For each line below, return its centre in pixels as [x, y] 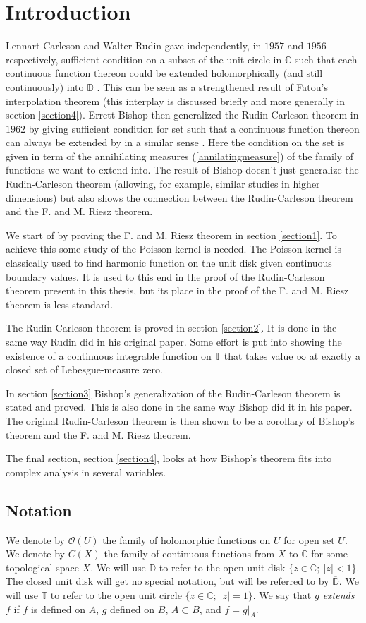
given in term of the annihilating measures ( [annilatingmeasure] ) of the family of [180, 156]
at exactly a [335, 355]
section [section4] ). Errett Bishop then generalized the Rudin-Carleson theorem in [182, 115]
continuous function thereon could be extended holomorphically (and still [164, 73]
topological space [42, 567]
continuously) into [45, 86]
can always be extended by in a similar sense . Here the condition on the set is [175, 142]
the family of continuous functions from [189, 554]
